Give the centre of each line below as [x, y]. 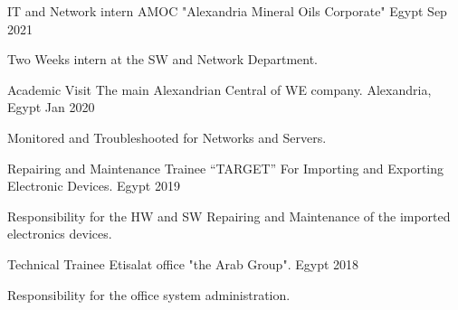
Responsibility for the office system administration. [149, 294]
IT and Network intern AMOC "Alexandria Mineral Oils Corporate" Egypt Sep [227, 11]
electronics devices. [60, 234]
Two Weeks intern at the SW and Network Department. [162, 59]
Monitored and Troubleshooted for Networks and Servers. [167, 137]
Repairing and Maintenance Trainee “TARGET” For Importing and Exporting [226, 168]
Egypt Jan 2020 [51, 107]
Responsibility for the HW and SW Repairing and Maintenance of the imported [229, 216]
